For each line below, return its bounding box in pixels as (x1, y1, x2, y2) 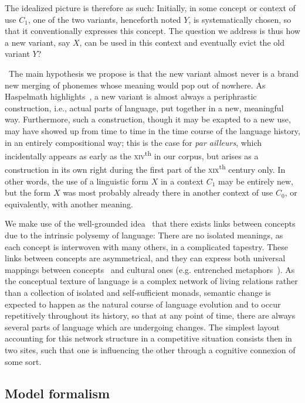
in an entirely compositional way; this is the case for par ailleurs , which (5, 136, 262, 148)
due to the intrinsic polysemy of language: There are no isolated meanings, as (5, 229, 283, 241)
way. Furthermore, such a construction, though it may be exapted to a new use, (5, 113, 291, 125)
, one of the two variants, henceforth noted (28, 13, 181, 25)
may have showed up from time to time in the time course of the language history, (5, 124, 300, 136)
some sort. (5, 355, 42, 367)
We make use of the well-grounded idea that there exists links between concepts (5, 217, 296, 230)
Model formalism (5, 384, 110, 402)
